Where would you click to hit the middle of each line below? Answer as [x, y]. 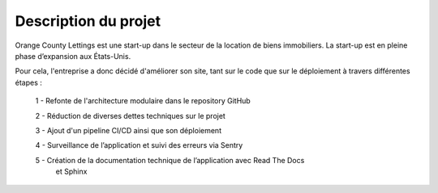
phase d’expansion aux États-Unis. [73, 56]
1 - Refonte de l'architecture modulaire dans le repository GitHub [143, 101]
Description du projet [88, 21]
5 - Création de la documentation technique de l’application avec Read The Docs [170, 160]
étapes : [28, 82]
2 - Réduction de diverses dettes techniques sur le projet [131, 115]
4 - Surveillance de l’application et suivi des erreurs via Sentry [139, 145]
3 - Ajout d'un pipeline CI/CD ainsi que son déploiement [129, 130]
